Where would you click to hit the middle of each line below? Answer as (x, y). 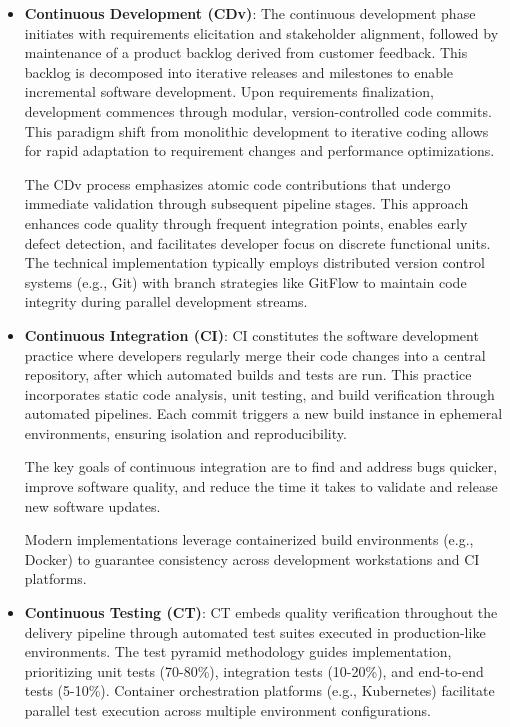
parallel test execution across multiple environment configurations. (227, 710)
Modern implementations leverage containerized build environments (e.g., (249, 539)
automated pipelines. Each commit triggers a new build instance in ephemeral (263, 413)
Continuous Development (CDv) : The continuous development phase (250, 13)
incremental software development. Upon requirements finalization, (229, 91)
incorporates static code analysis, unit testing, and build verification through (259, 393)
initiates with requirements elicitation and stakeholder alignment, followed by (261, 32)
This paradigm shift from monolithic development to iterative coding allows (256, 130)
